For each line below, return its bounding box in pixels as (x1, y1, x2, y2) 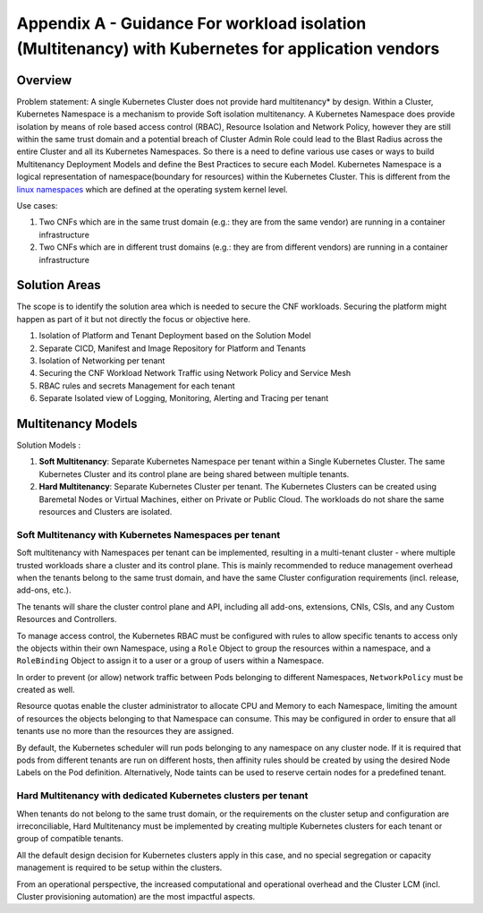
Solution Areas (16, 277, 102, 293)
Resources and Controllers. (16, 614, 117, 625)
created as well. (16, 685, 75, 695)
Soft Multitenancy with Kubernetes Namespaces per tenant (16, 528, 281, 541)
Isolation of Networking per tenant (38, 355, 165, 366)
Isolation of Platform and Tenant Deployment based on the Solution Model (38, 330, 312, 341)
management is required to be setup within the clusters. (16, 862, 223, 873)
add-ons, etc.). (16, 584, 72, 595)
